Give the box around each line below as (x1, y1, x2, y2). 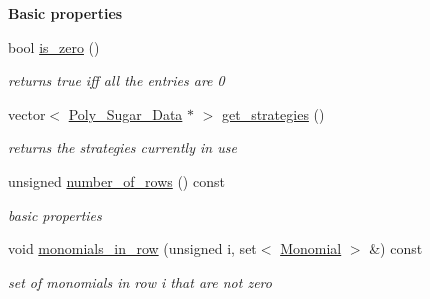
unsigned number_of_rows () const (8, 170, 225, 191)
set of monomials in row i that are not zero (8, 271, 272, 292)
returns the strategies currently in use (8, 137, 237, 158)
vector (8, 103, 46, 124)
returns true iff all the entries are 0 (8, 70, 225, 91)
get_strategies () (222, 103, 325, 124)
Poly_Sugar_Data (68, 103, 183, 124)
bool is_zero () (8, 36, 100, 57)
